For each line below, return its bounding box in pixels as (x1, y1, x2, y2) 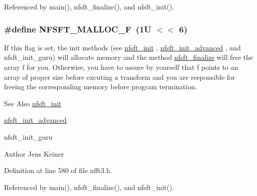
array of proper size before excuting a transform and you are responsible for (4, 71, 236, 82)
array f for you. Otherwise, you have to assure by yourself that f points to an (4, 62, 239, 72)
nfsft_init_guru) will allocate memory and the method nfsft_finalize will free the (4, 52, 254, 62)
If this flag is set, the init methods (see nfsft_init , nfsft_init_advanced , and (4, 42, 241, 52)
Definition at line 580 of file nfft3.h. (4, 165, 112, 176)
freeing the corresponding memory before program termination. (4, 81, 197, 92)
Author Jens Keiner (4, 148, 64, 159)
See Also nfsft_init (4, 98, 62, 108)
